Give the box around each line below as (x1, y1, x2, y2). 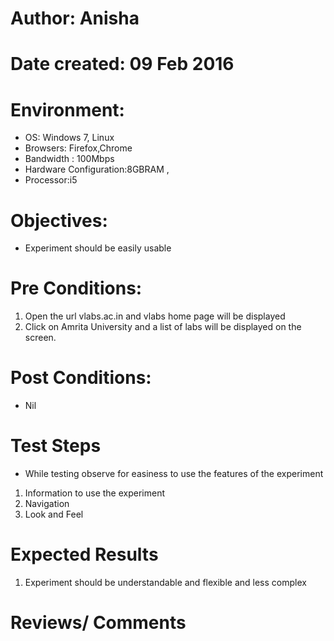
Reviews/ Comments (10, 612, 187, 634)
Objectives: (10, 209, 108, 232)
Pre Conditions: (10, 277, 143, 300)
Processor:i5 (24, 174, 78, 186)
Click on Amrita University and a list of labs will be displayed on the (24, 321, 302, 333)
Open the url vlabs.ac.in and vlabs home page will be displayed (24, 310, 286, 322)
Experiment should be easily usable (24, 242, 172, 254)
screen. (24, 332, 57, 344)
